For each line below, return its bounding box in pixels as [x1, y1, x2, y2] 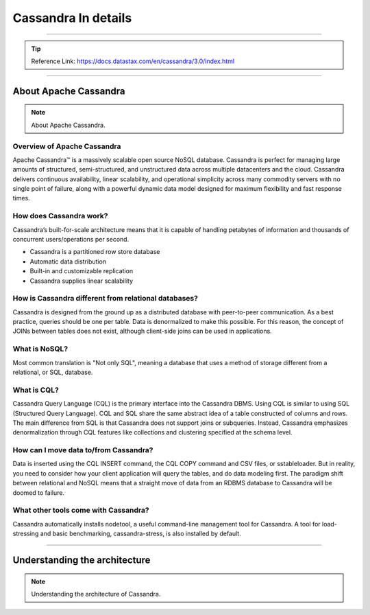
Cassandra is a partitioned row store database [29, 248, 160, 256]
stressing [12, 529, 39, 538]
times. [12, 194, 30, 202]
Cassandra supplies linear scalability [29, 277, 134, 285]
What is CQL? [12, 385, 60, 395]
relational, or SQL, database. [12, 368, 93, 376]
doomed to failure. [12, 488, 65, 497]
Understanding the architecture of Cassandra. [31, 590, 161, 598]
